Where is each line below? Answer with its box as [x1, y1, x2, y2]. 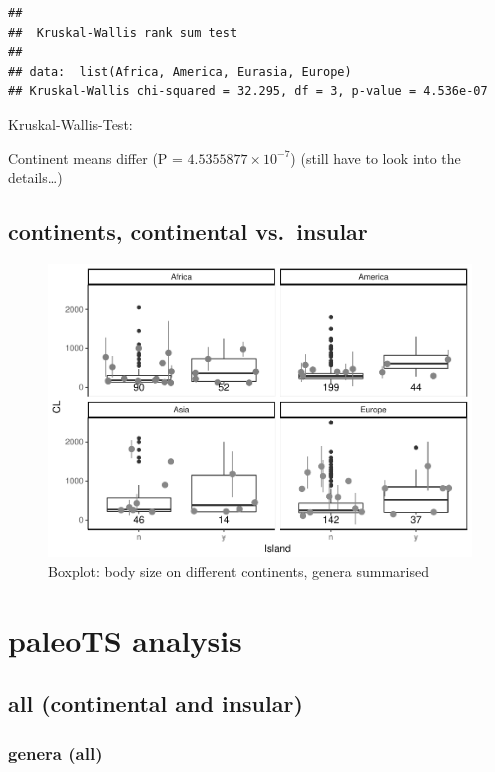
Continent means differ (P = [8, 147, 183, 168]
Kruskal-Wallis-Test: [8, 113, 133, 134]
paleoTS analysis [8, 619, 242, 660]
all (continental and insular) [8, 688, 303, 719]
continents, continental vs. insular [8, 216, 368, 247]
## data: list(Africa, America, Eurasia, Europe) [8, 64, 352, 79]
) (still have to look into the [290, 147, 461, 168]
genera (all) [8, 740, 103, 765]
